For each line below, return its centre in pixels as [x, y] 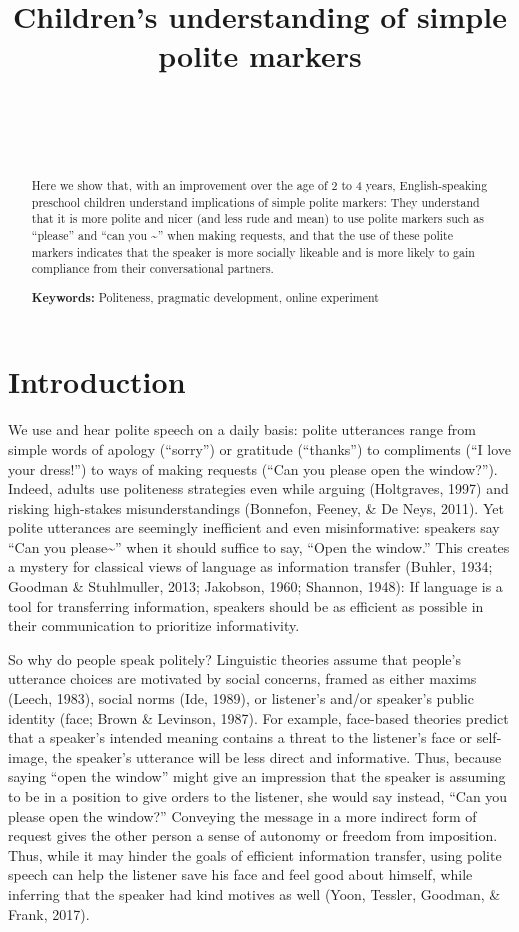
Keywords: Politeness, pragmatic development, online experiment [205, 297]
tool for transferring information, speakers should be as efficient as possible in [246, 605]
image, [28, 756]
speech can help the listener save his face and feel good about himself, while [240, 874]
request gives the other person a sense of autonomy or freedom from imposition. [253, 835]
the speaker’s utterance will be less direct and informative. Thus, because [277, 756]
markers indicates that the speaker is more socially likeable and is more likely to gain [253, 251]
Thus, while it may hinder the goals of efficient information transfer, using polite [255, 854]
